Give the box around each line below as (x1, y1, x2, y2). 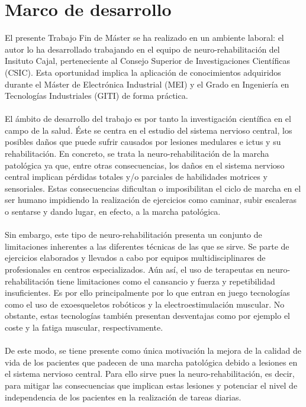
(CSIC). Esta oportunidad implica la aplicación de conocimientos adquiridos (5, 66, 281, 78)
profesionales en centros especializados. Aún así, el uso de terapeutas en (5, 263, 265, 275)
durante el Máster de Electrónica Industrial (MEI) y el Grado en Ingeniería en (5, 77, 289, 90)
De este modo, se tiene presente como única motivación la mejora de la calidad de (5, 344, 301, 357)
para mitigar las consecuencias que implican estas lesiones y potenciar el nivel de (5, 379, 298, 391)
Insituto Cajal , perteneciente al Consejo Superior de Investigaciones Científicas (5, 54, 290, 67)
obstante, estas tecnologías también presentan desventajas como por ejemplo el (5, 309, 291, 322)
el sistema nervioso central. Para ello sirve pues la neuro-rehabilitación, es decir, (5, 367, 295, 380)
